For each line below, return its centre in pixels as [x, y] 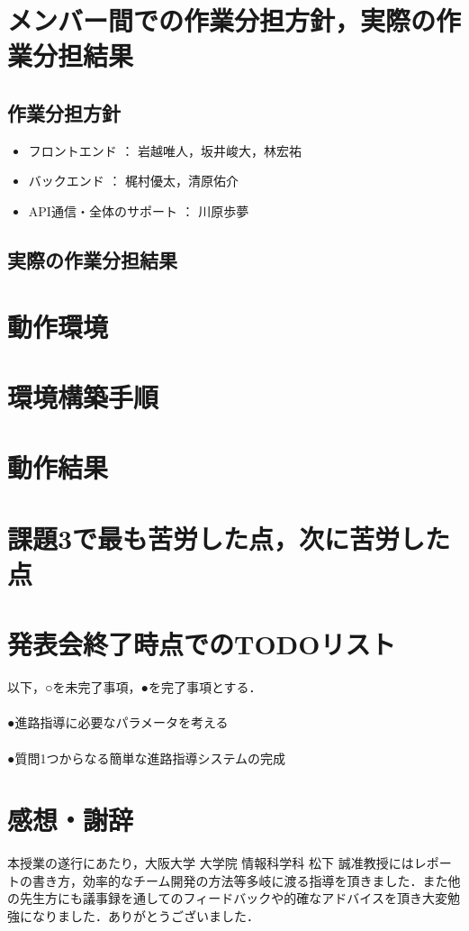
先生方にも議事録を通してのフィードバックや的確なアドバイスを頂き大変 [233, 898]
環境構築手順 [83, 396]
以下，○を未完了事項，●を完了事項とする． [135, 687]
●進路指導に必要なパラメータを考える [118, 722]
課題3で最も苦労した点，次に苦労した [229, 538]
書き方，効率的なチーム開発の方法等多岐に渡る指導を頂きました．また [240, 880]
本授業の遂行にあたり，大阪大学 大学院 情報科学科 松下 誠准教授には [211, 863]
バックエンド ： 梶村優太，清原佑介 [134, 181]
